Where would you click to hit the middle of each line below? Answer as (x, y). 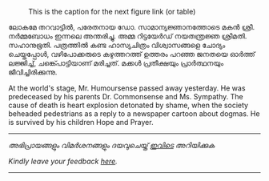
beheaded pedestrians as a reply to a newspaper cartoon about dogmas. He (134, 114)
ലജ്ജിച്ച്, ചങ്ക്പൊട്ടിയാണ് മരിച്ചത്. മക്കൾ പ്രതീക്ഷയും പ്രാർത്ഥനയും (116, 63)
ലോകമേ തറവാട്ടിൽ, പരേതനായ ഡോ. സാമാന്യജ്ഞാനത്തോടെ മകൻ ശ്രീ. (131, 27)
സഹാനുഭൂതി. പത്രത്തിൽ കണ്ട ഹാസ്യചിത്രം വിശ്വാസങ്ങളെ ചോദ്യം (117, 45)
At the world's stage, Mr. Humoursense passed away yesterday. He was (127, 88)
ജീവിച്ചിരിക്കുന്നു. (33, 72)
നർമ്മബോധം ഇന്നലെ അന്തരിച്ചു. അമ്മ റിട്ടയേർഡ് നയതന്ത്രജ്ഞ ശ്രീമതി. (128, 36)
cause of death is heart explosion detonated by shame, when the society (128, 105)
